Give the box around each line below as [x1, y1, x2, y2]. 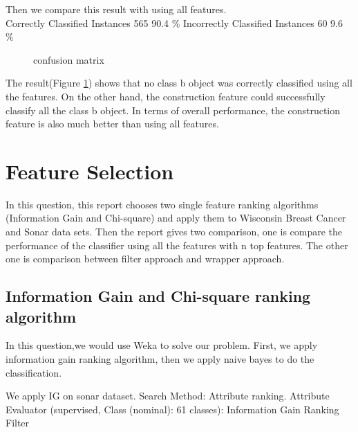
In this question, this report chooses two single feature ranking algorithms [6, 197, 319, 211]
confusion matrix [33, 52, 104, 66]
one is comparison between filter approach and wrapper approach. [6, 251, 285, 266]
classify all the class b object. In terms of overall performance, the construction [6, 102, 341, 117]
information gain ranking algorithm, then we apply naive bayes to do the [6, 352, 314, 366]
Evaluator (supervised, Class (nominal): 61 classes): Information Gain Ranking [6, 402, 339, 416]
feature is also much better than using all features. [6, 116, 219, 131]
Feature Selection [6, 156, 174, 185]
